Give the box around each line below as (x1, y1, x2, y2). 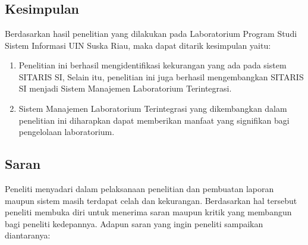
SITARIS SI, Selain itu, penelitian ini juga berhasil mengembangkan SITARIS (18, 70, 304, 83)
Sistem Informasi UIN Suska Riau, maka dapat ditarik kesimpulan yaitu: (5, 39, 271, 51)
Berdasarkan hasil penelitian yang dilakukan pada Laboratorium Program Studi (5, 27, 297, 39)
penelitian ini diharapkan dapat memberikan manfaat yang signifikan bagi (18, 114, 290, 126)
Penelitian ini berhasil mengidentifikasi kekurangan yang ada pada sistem (18, 59, 287, 71)
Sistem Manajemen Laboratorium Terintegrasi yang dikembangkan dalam (18, 102, 287, 114)
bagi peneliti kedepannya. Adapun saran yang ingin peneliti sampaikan (5, 217, 263, 230)
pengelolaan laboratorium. (18, 125, 115, 138)
